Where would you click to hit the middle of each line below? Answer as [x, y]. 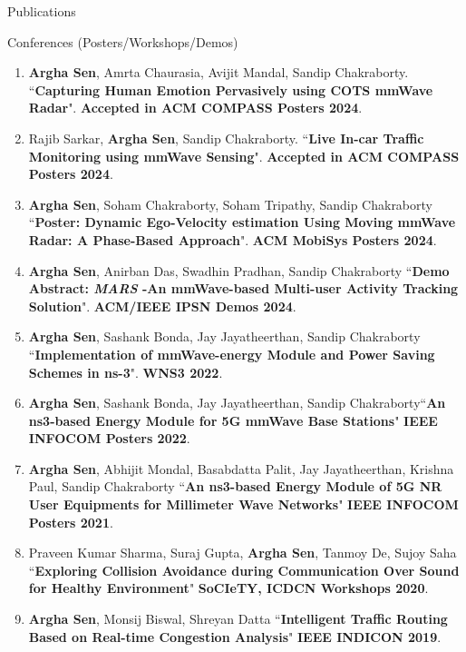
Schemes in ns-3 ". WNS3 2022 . [126, 372]
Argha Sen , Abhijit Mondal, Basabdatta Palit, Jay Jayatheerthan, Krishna [241, 468]
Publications [42, 11]
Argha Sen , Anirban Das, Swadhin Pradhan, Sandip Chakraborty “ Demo [239, 270]
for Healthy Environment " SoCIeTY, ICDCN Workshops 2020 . [228, 588]
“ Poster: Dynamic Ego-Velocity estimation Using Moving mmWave [242, 222]
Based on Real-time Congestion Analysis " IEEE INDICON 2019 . [235, 636]
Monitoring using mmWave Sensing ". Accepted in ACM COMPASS [244, 156]
